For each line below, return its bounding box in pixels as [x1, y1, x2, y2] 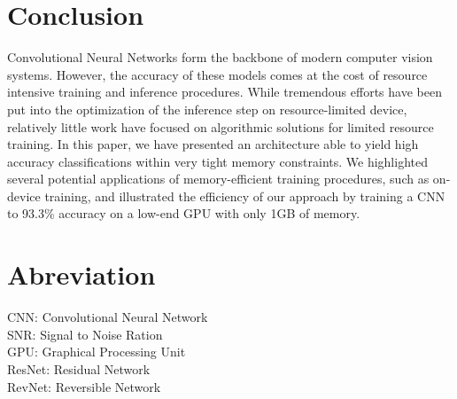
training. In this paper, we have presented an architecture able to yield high [7, 135, 419, 153]
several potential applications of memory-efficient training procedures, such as [7, 169, 430, 188]
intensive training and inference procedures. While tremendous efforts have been [7, 82, 442, 101]
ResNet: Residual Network [7, 359, 151, 378]
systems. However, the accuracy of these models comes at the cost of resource [7, 65, 428, 83]
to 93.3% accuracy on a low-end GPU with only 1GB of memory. [7, 204, 360, 223]
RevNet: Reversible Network [7, 377, 161, 395]
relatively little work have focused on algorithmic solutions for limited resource [7, 117, 434, 136]
